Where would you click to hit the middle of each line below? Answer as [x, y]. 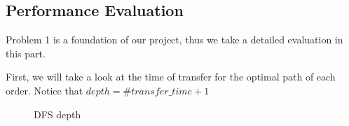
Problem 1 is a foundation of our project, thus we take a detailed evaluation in [174, 40]
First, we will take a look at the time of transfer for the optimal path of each [171, 77]
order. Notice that [45, 90]
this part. [26, 53]
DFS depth [57, 114]
